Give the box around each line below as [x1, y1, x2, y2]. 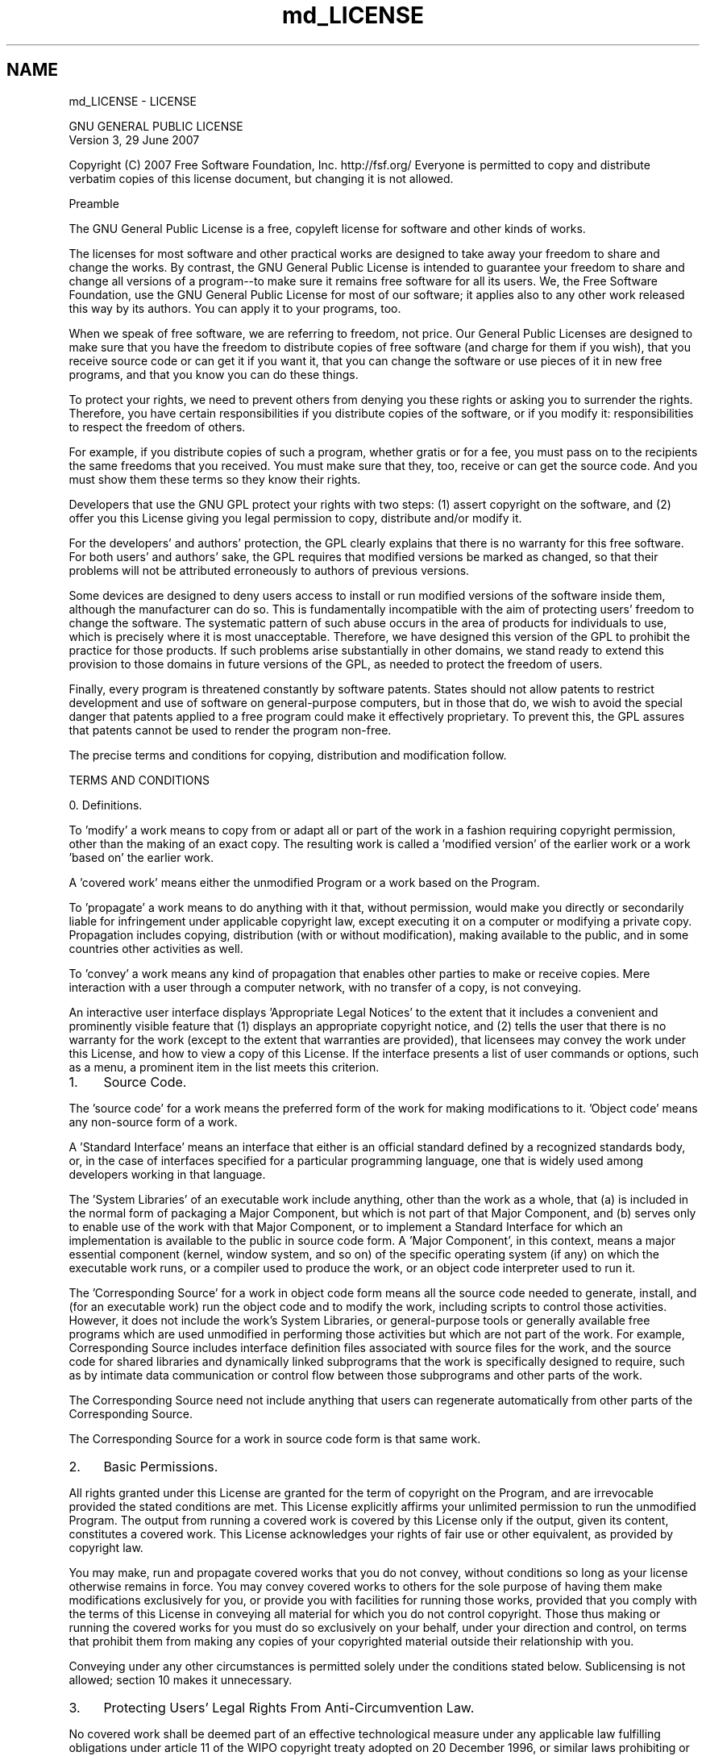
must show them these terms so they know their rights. [69, 472, 361, 486]
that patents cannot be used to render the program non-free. [69, 722, 392, 737]
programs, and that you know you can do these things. [69, 367, 359, 381]
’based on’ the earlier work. [69, 850, 214, 864]
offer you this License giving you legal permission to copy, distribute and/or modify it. [69, 510, 522, 525]
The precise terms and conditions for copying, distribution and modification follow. [69, 747, 507, 762]
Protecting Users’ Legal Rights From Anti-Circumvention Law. [103, 1699, 475, 1716]
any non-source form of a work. [69, 1114, 238, 1129]
